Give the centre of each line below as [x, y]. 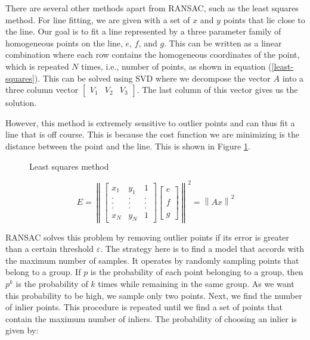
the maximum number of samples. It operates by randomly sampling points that [152, 260]
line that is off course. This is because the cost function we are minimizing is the [152, 134]
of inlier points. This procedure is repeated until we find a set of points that [144, 307]
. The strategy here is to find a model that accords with [202, 249]
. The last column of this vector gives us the [217, 90]
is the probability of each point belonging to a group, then [197, 272]
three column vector [42, 90]
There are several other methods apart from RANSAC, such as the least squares [152, 8]
